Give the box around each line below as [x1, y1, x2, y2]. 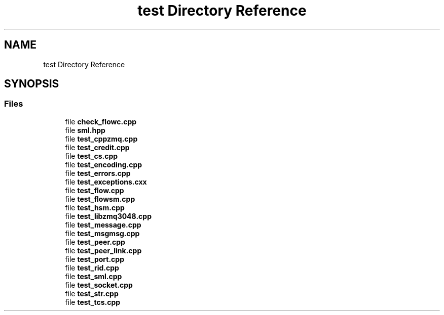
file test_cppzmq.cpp [65, 134, 138, 143]
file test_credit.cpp [65, 143, 130, 152]
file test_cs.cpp [65, 151, 118, 160]
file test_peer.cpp [65, 237, 125, 246]
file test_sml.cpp [65, 272, 122, 281]
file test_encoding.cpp [65, 160, 142, 169]
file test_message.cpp [65, 220, 141, 229]
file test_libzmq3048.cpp [65, 211, 152, 220]
